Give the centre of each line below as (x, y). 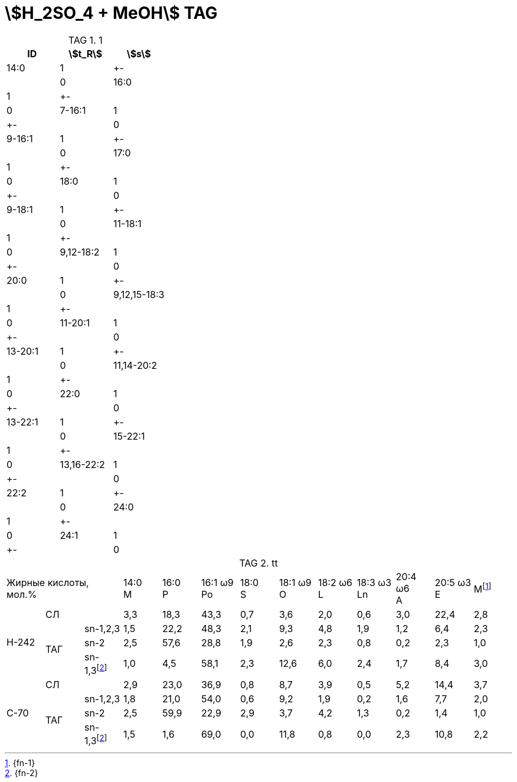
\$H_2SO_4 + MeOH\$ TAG (111, 13)
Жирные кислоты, (48, 582)
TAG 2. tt (258, 563)
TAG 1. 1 (85, 40)
